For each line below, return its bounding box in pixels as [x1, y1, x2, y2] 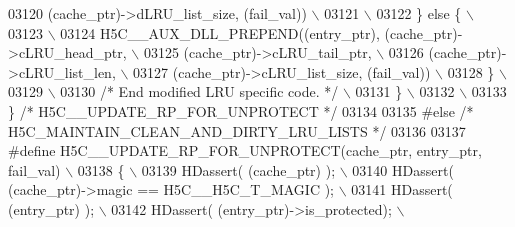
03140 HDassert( [352, 159, 454, 180]
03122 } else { [376, 3, 462, 23]
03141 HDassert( [351, 179, 453, 200]
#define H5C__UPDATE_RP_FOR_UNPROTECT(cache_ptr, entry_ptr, [8, 140, 482, 161]
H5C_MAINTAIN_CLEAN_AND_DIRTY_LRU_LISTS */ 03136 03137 [8, 120, 466, 141]
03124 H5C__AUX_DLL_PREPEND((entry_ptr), [60, 22, 380, 43]
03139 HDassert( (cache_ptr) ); [141, 159, 336, 180]
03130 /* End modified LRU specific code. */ [60, 81, 339, 102]
